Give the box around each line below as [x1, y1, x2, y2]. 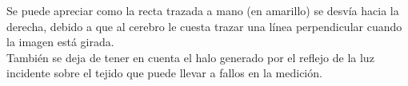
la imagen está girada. [6, 33, 114, 50]
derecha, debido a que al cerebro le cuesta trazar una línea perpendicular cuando [6, 18, 402, 34]
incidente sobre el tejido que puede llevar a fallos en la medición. [6, 64, 322, 81]
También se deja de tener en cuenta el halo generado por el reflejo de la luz [6, 49, 374, 65]
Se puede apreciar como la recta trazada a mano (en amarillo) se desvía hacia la [6, 2, 399, 18]
